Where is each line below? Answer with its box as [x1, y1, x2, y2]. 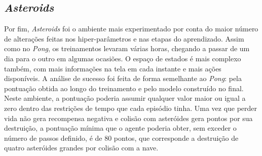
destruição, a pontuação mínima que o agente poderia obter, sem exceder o [4, 123, 237, 133]
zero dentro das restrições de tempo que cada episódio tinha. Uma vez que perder [4, 102, 257, 113]
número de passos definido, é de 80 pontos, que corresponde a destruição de [4, 132, 239, 143]
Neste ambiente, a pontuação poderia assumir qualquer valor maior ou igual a [4, 93, 246, 103]
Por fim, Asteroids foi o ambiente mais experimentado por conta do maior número [4, 23, 258, 34]
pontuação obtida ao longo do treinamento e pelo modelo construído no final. [4, 83, 244, 93]
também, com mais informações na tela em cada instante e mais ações [4, 63, 221, 73]
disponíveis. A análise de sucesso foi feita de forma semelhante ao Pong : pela [4, 73, 242, 84]
